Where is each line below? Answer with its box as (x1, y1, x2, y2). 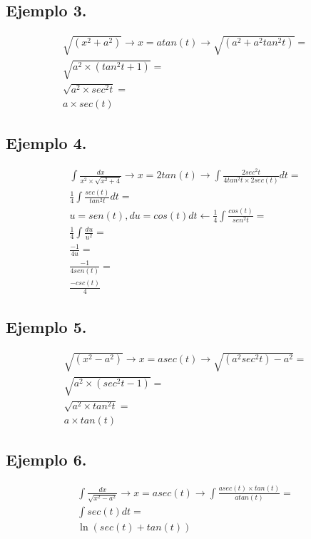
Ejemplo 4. (6, 132, 87, 154)
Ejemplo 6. (6, 448, 87, 471)
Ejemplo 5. (6, 316, 87, 338)
